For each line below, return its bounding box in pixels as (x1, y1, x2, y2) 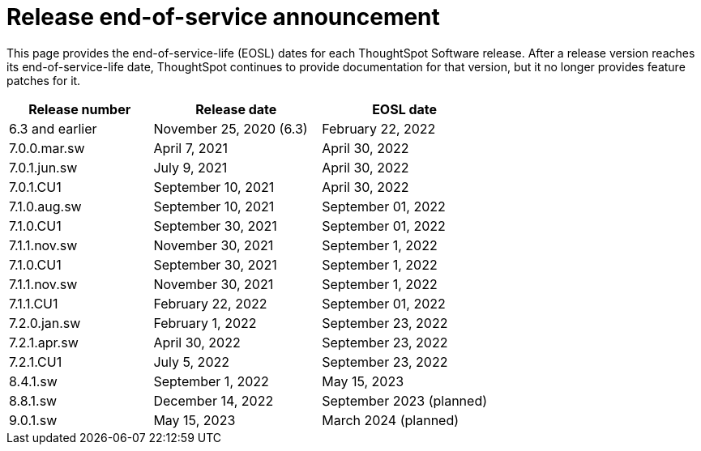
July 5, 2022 (153, 353, 229, 370)
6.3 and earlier (9, 120, 97, 137)
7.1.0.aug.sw (9, 198, 82, 215)
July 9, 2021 (153, 159, 228, 176)
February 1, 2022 (153, 314, 257, 331)
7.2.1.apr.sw (9, 334, 79, 351)
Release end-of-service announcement (6, 3, 440, 31)
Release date (195, 100, 277, 117)
